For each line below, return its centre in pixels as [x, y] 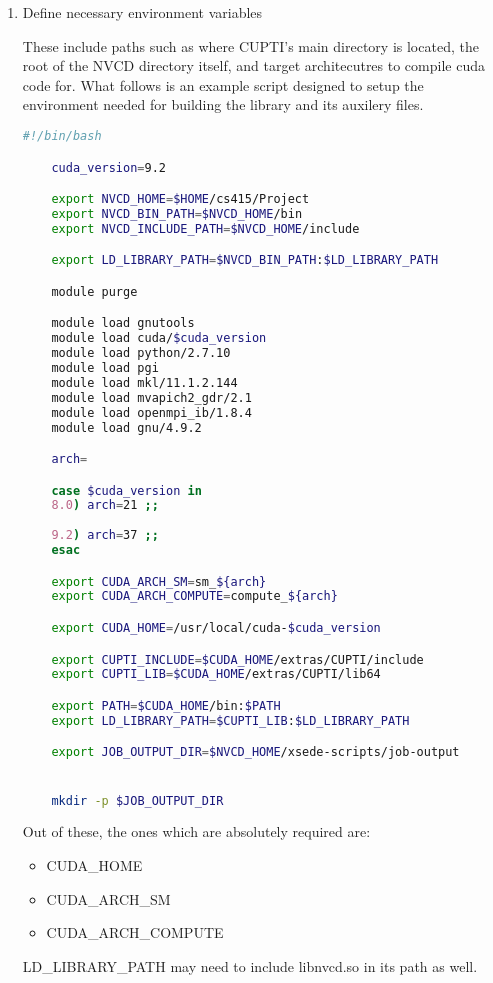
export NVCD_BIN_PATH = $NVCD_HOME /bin [177, 213]
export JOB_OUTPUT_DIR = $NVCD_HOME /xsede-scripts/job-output [255, 752]
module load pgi [105, 368]
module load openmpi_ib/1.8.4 [151, 412]
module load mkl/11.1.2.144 [144, 382]
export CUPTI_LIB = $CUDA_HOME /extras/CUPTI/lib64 [216, 674]
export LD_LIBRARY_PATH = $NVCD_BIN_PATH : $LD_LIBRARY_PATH [245, 260]
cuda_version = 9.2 [108, 167]
